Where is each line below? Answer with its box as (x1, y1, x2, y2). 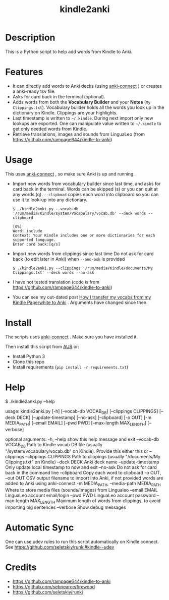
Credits (5, 561, 37, 573)
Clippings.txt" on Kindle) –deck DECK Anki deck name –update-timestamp (5, 459, 159, 465)
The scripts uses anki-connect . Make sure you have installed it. (5, 334, 138, 340)
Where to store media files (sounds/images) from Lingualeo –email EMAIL (5, 487, 158, 493)
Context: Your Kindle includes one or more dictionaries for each (12, 233, 155, 238)
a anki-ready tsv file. (12, 88, 55, 94)
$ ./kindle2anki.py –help (5, 398, 55, 404)
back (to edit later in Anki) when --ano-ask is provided (12, 256, 125, 262)
